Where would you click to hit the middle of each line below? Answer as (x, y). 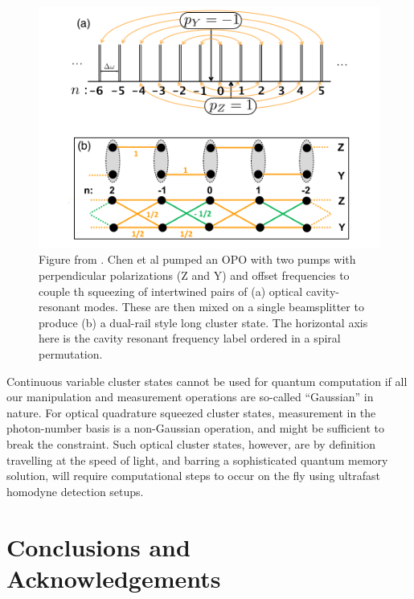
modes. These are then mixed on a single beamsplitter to (224, 307)
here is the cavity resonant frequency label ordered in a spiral (190, 338)
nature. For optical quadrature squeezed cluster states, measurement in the (191, 412)
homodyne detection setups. (75, 491)
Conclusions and (98, 546)
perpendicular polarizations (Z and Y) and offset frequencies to (194, 275)
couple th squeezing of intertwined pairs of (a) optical (171, 291)
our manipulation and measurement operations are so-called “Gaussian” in (190, 397)
